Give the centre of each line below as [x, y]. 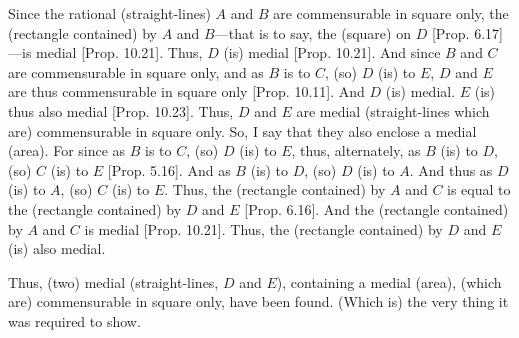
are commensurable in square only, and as [136, 71]
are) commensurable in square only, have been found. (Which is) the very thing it [258, 301]
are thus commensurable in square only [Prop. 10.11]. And [186, 91]
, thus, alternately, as [356, 150]
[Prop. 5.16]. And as [169, 169]
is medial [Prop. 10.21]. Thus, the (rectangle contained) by [263, 228]
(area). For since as [67, 150]
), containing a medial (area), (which [389, 281]
